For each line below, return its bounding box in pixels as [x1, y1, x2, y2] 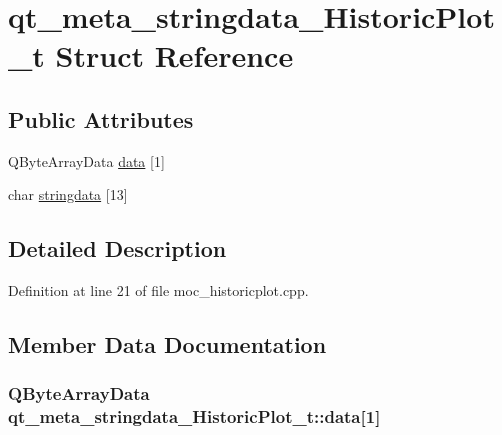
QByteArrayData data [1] [8, 150, 165, 171]
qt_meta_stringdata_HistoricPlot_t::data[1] [8, 404, 381, 429]
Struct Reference [55, 35, 294, 76]
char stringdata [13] [8, 184, 128, 205]
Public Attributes [8, 103, 194, 134]
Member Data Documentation [8, 329, 327, 360]
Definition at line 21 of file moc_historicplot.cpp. [8, 280, 309, 301]
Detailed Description [8, 233, 227, 264]
